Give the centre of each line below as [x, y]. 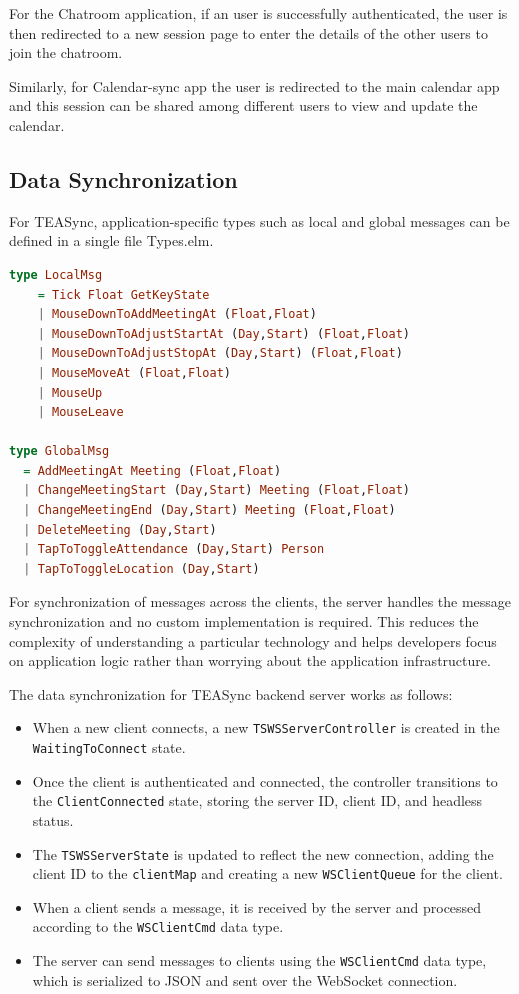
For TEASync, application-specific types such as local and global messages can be [259, 220]
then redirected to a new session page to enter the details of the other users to [248, 32]
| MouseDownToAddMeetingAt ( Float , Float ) [177, 314]
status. [53, 819]
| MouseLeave [80, 412]
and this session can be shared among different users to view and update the [243, 105]
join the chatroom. [66, 52]
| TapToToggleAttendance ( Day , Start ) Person [174, 549]
